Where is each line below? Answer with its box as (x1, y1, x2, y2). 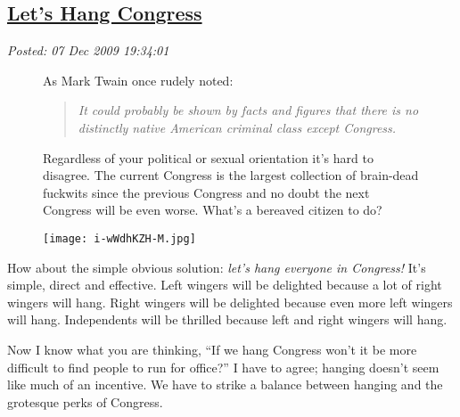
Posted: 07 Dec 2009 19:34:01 (7, 41, 169, 60)
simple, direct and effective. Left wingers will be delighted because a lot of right (7, 275, 442, 294)
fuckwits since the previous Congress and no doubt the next (43, 183, 370, 201)
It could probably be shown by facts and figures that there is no (78, 101, 419, 119)
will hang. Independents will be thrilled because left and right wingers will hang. (7, 310, 448, 329)
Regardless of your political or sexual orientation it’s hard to (43, 148, 374, 167)
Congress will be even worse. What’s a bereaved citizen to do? (43, 200, 382, 219)
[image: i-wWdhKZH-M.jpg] (43, 232, 196, 245)
